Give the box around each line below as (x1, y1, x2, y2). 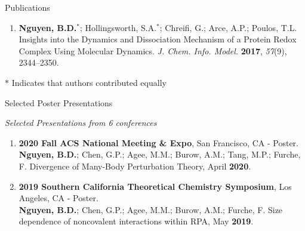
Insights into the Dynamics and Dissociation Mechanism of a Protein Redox (19, 33, 297, 45)
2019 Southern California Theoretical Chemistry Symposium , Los (19, 180, 292, 192)
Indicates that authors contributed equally (11, 76, 167, 88)
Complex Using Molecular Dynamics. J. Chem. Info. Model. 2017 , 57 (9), (19, 44, 287, 57)
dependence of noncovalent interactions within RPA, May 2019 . (19, 215, 254, 227)
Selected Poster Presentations (5, 96, 113, 109)
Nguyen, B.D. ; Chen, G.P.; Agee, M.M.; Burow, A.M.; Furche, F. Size (19, 203, 283, 215)
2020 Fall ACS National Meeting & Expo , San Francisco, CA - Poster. (19, 136, 298, 149)
